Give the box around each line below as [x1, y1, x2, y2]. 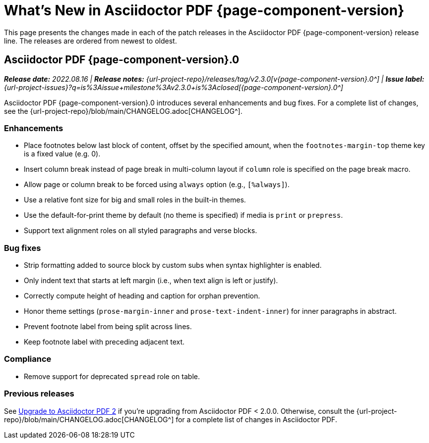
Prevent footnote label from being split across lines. [24, 322, 192, 331]
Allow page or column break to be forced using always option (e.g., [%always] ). [24, 180, 290, 189]
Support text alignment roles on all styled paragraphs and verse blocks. [24, 226, 257, 235]
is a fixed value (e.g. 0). [24, 149, 101, 158]
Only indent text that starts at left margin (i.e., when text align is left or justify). [24, 276, 278, 285]
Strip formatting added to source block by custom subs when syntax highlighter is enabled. [24, 261, 322, 270]
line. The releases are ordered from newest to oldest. [4, 36, 177, 45]
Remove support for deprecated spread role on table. [24, 372, 200, 381]
